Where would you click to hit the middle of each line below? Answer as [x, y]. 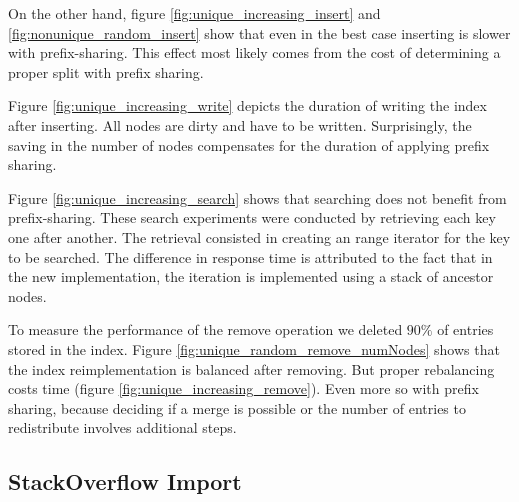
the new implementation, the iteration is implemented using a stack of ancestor [251, 276]
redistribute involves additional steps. [122, 427]
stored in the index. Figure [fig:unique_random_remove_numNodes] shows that [254, 348]
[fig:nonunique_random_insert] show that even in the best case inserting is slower [259, 32]
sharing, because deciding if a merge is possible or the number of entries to [237, 407]
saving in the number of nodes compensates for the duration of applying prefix [249, 144]
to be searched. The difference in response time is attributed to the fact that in [250, 256]
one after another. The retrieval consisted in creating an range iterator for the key [259, 236]
